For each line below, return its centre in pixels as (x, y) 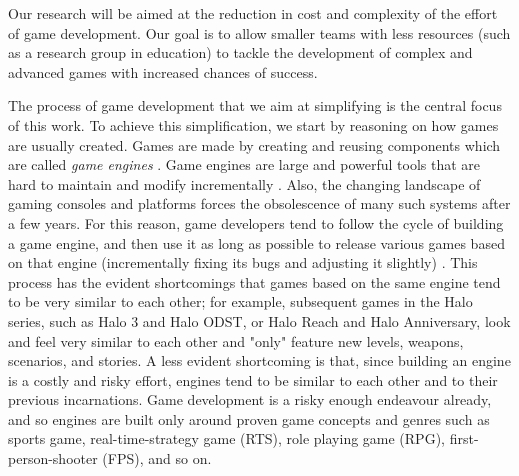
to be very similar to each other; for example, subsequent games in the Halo (240, 301)
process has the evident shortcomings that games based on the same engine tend (254, 281)
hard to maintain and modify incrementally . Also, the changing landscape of (244, 183)
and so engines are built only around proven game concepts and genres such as (249, 418)
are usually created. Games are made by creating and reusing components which (254, 144)
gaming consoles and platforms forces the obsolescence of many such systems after (259, 203)
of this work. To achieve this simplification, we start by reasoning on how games (253, 124)
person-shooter (53, 458)
